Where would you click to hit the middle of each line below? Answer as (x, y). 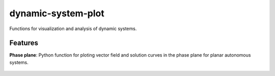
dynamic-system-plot (57, 13)
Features (24, 43)
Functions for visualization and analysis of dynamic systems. (73, 29)
